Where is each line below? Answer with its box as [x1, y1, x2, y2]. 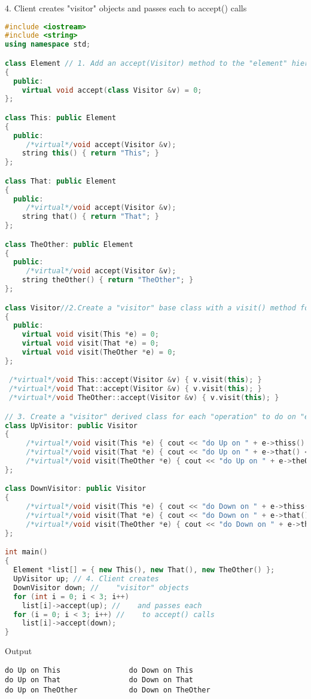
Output [5, 645, 32, 657]
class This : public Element [5, 113, 117, 122]
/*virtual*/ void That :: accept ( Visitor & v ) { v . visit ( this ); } [9, 384, 262, 393]
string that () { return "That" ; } [22, 212, 159, 221]
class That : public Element [5, 176, 117, 185]
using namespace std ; [5, 40, 91, 49]
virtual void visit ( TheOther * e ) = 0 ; [22, 348, 176, 356]
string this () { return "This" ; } [22, 149, 159, 158]
